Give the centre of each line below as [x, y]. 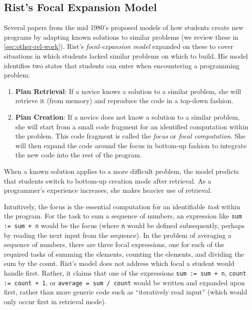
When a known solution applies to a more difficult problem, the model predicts [122, 171]
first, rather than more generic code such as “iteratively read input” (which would [126, 292]
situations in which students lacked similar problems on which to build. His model [126, 55]
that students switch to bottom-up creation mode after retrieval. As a [108, 180]
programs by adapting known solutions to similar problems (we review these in [121, 37]
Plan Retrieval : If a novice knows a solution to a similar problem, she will [128, 91]
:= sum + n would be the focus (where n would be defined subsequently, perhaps [124, 225]
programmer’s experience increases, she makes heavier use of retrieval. [108, 190]
